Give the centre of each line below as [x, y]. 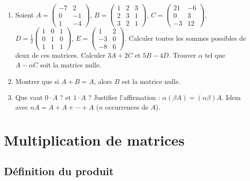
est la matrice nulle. [151, 81]
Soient [24, 14]
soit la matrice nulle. [71, 64]
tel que [215, 55]
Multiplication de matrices [94, 140]
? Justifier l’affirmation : [124, 97]
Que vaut [29, 97]
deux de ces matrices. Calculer [60, 55]
